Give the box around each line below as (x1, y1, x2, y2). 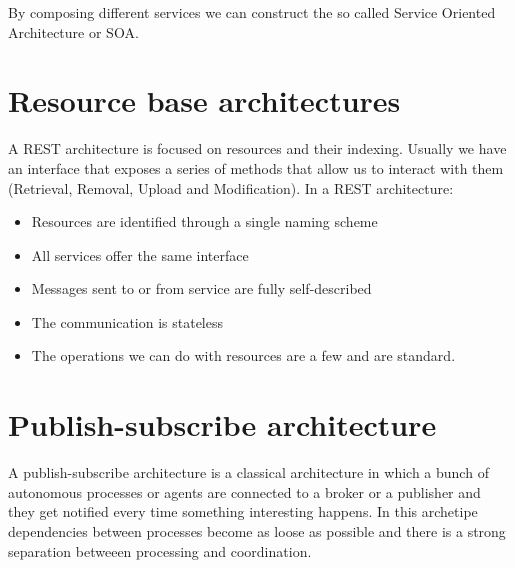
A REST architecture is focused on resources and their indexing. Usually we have (8, 138, 507, 159)
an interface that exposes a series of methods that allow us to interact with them (8, 157, 504, 178)
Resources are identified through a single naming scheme (31, 211, 378, 232)
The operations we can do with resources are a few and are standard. (31, 345, 456, 366)
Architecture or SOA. (8, 21, 139, 42)
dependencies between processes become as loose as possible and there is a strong (8, 520, 506, 541)
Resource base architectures (8, 80, 401, 121)
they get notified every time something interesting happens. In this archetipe (8, 501, 478, 522)
